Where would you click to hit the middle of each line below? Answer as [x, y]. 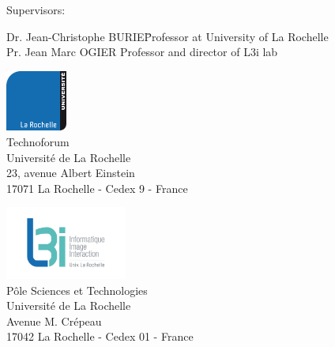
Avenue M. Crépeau [54, 321]
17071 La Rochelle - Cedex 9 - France [97, 188]
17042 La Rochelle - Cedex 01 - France [100, 336]
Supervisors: [36, 9]
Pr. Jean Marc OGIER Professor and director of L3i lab [142, 52]
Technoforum [38, 141]
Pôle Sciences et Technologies [77, 290]
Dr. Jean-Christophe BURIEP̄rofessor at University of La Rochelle [167, 36]
